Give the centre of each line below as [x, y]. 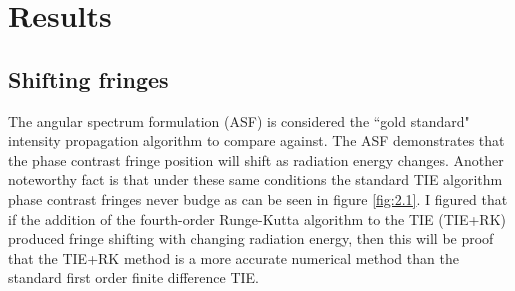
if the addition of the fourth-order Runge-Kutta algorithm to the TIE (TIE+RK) [257, 218]
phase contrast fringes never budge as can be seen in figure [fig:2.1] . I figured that [258, 198]
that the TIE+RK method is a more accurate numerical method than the [233, 257]
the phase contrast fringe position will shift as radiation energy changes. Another [256, 159]
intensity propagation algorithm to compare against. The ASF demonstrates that [256, 140]
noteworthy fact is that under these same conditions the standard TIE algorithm [255, 179]
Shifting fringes [88, 78]
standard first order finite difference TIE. [134, 277]
